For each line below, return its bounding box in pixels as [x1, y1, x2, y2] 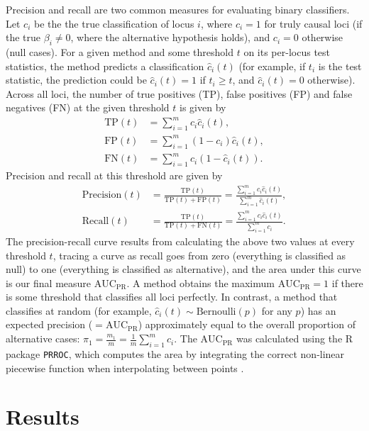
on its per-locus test [243, 44, 331, 59]
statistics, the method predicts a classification [6, 58, 204, 73]
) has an [300, 303, 336, 318]
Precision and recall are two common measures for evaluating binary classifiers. [6, 2, 350, 16]
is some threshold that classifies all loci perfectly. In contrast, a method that [6, 289, 338, 304]
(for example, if [238, 58, 306, 73]
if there [331, 275, 363, 290]
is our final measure [6, 275, 92, 290]
